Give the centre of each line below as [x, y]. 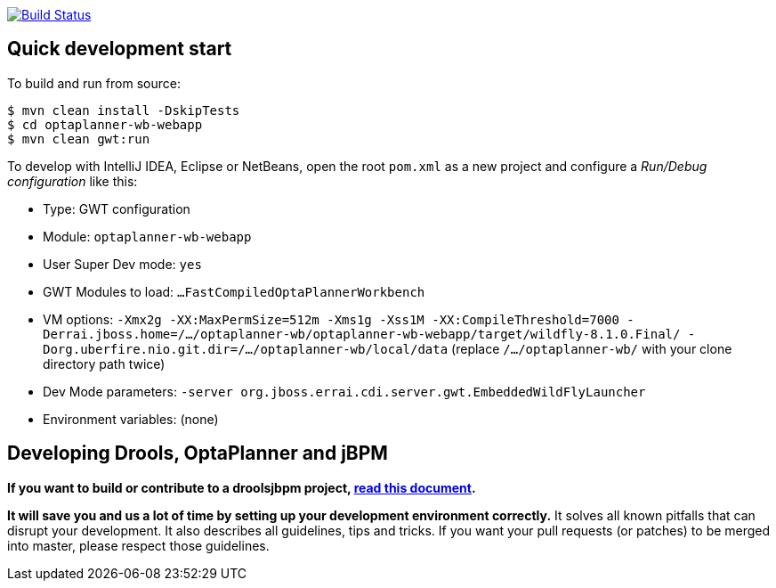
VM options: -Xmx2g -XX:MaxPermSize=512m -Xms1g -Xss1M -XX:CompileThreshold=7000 [331, 319]
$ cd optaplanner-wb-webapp [105, 124]
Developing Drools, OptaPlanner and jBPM [198, 453]
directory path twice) [104, 363]
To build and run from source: [94, 83]
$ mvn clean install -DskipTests [124, 110]
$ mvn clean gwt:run [79, 139]
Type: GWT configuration [117, 208]
